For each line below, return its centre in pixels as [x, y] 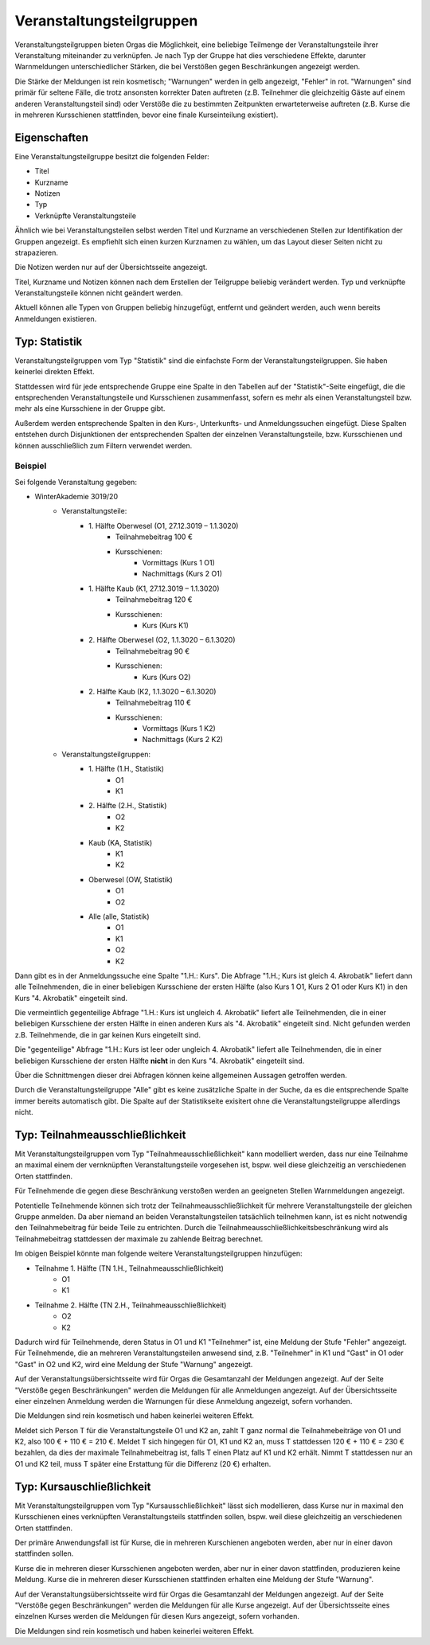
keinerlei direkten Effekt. [55, 372]
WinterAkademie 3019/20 [76, 497]
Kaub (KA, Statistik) [121, 842]
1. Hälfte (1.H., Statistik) [127, 769]
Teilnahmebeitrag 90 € [153, 651]
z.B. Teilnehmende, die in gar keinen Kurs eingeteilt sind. [107, 1034]
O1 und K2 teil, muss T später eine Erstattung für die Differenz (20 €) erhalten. [143, 1463]
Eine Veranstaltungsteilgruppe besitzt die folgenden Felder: [112, 156]
